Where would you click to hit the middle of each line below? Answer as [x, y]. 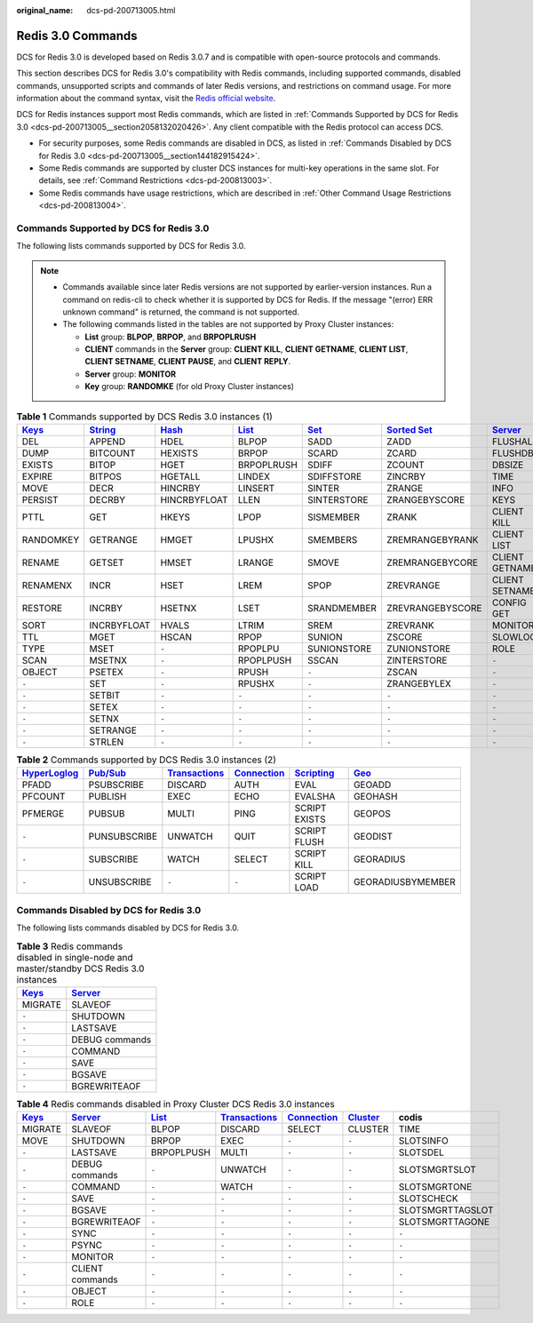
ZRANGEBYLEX [419, 684]
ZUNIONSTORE [419, 649]
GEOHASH [375, 797]
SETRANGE [113, 730]
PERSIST [40, 500]
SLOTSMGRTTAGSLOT [446, 1210]
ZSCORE [405, 637]
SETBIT [105, 696]
